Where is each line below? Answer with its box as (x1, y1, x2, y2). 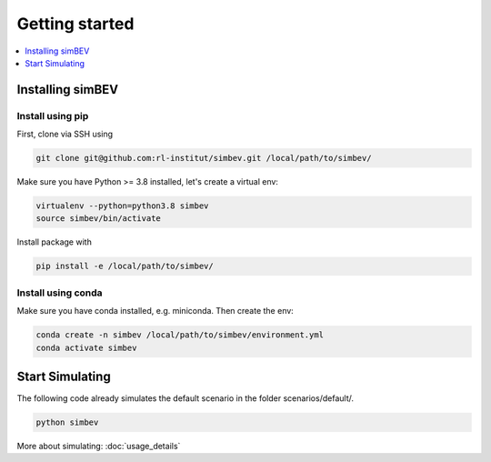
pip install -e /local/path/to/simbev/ (35, 261, 214, 272)
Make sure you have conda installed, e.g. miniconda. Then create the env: (16, 306, 295, 316)
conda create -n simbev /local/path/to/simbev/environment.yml (35, 330, 325, 340)
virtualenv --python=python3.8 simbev (35, 201, 209, 211)
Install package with (16, 236, 93, 247)
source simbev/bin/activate (35, 214, 161, 224)
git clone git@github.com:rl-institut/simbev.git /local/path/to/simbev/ (35, 153, 372, 164)
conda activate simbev (35, 342, 137, 353)
